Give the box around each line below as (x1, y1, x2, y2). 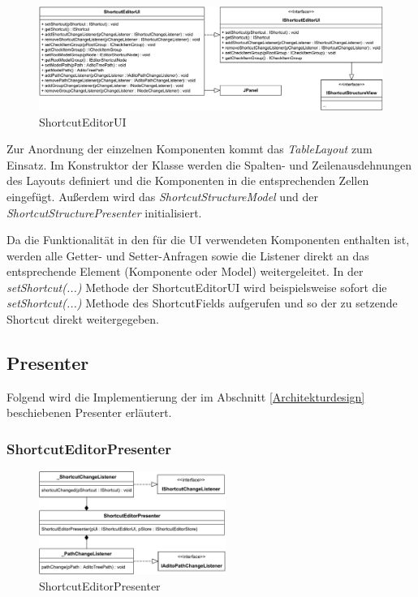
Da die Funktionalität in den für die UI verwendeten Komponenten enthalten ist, (6, 231, 410, 248)
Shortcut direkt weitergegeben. (6, 311, 159, 328)
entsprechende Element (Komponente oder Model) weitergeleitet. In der (6, 263, 364, 280)
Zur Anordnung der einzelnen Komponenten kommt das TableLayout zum (6, 140, 373, 157)
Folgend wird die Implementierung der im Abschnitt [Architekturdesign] (6, 388, 365, 405)
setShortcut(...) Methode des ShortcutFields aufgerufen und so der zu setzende (6, 294, 398, 311)
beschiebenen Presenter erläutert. (6, 404, 172, 421)
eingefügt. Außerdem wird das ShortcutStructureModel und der (6, 187, 318, 204)
